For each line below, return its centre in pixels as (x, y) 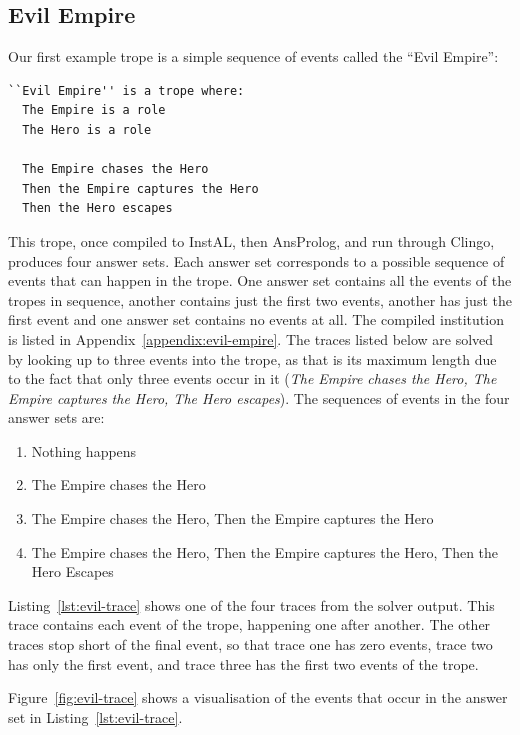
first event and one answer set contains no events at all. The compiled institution (256, 319)
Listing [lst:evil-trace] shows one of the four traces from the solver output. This (251, 604)
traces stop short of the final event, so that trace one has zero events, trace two (250, 644)
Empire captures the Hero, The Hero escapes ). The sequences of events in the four (259, 397)
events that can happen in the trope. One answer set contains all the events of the (260, 280)
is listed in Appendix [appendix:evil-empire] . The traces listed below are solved (251, 338)
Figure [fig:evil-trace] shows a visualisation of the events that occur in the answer (258, 697)
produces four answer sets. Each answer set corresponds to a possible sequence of (256, 260)
